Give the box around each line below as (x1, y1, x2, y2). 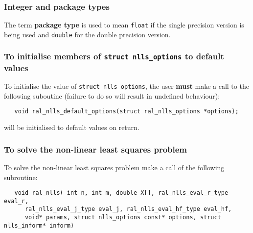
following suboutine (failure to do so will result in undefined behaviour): (4, 90, 220, 101)
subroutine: (4, 172, 38, 182)
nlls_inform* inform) (4, 222, 74, 229)
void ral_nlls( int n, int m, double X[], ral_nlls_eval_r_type (14, 189, 229, 197)
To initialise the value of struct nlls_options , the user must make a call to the (4, 81, 249, 91)
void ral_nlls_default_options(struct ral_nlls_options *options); (14, 108, 239, 115)
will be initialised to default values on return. (4, 122, 139, 132)
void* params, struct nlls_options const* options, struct (24, 214, 221, 221)
